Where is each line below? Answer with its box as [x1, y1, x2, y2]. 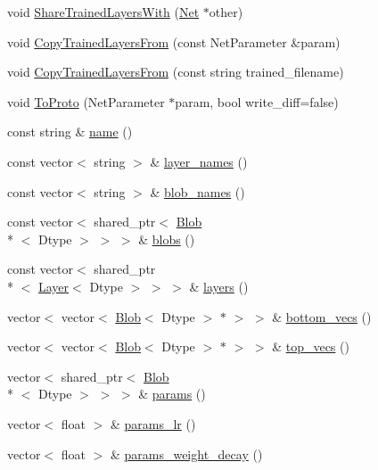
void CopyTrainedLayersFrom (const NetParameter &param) [7, 32, 341, 51]
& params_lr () [110, 414, 196, 433]
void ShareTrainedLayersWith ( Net [7, 3, 200, 21]
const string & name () [7, 122, 133, 141]
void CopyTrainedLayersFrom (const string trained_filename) [7, 62, 344, 81]
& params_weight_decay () [110, 444, 263, 463]
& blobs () [138, 229, 195, 248]
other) [209, 3, 243, 21]
